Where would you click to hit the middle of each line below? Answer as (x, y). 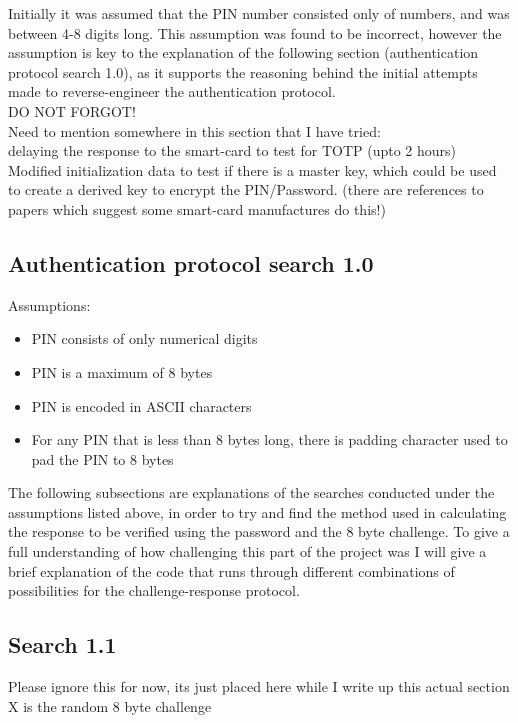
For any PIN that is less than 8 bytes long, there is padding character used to (269, 439)
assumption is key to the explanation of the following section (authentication (243, 52)
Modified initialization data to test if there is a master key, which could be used (252, 169)
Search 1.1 (62, 644)
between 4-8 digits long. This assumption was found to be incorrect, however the (255, 32)
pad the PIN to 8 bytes (102, 458)
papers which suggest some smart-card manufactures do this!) (197, 208)
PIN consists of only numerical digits (144, 338)
